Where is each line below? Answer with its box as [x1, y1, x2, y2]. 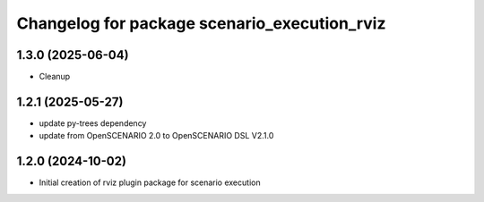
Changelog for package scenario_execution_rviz [16, 13, 386, 33]
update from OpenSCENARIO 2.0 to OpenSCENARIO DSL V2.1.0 [39, 130, 274, 141]
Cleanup [39, 72, 71, 82]
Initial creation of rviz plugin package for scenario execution [39, 177, 261, 188]
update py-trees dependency [39, 117, 147, 129]
